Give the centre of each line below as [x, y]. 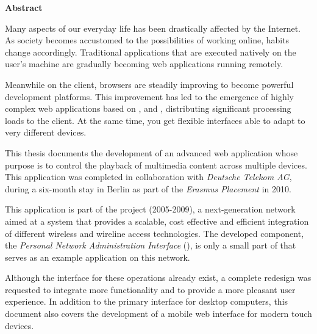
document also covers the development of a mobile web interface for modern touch [158, 314]
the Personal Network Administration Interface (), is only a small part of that [151, 245]
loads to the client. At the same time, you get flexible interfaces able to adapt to [155, 120]
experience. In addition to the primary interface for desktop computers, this [147, 301]
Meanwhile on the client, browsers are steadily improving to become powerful [149, 84]
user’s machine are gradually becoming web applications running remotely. [144, 64]
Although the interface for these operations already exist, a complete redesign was [158, 278]
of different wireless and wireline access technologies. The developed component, [155, 233]
